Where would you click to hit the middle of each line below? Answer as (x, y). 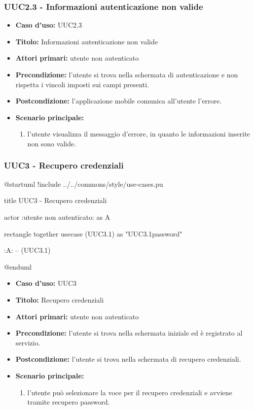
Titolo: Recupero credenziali (60, 299)
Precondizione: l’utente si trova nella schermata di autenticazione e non (127, 74)
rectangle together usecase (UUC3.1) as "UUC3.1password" (93, 233)
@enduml (18, 266)
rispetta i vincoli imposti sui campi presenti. (82, 84)
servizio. (28, 342)
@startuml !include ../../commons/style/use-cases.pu (84, 184)
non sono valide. (52, 143)
